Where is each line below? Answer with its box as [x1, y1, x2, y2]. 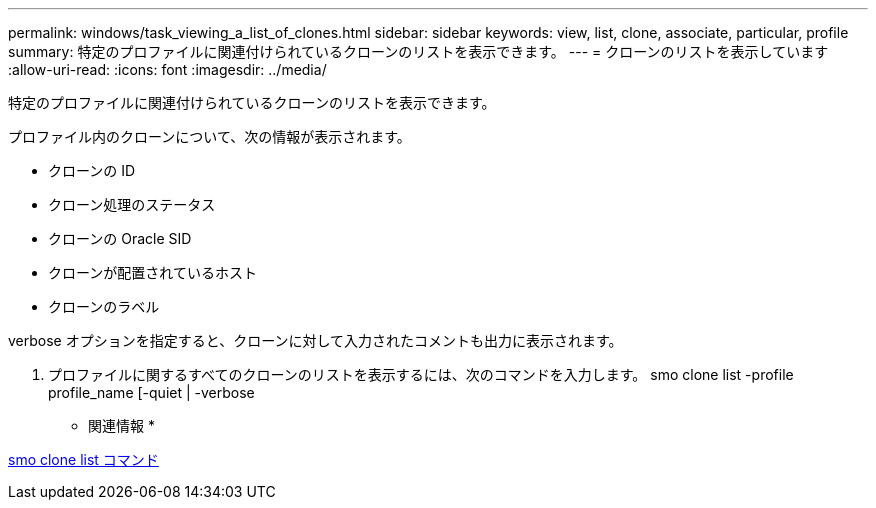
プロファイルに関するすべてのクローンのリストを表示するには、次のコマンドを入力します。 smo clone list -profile [48, 366, 794, 383]
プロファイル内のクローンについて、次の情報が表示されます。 [8, 128, 411, 145]
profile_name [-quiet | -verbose [48, 384, 255, 401]
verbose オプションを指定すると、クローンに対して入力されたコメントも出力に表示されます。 [8, 332, 623, 349]
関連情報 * [88, 417, 155, 434]
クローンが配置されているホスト [48, 264, 257, 281]
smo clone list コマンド [8, 451, 159, 468]
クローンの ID [48, 162, 136, 179]
